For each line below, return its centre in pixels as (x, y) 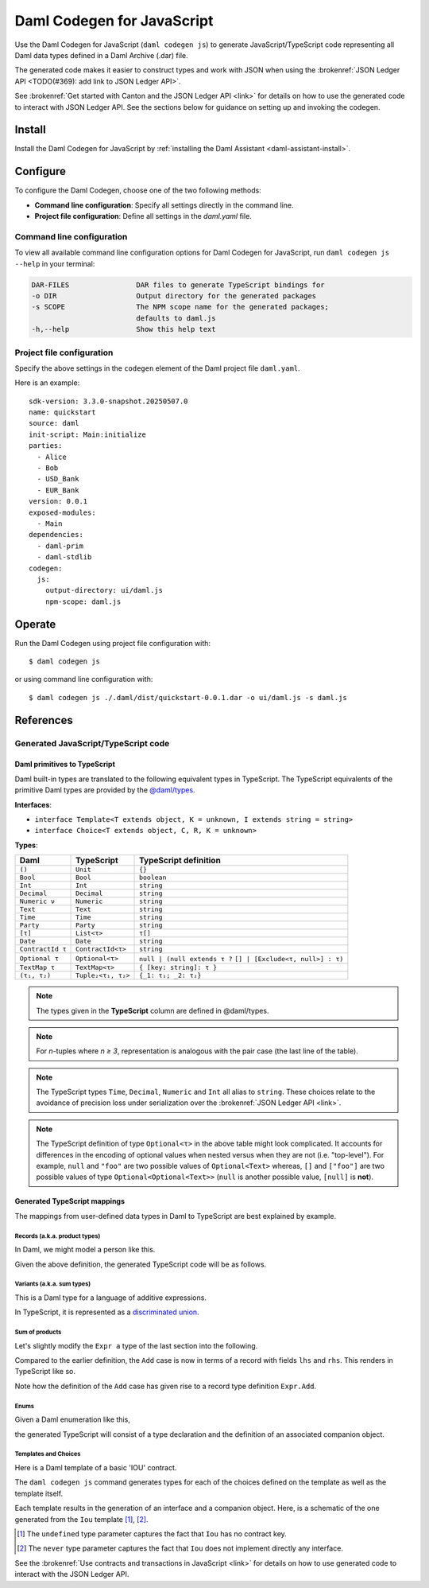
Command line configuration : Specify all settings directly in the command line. (164, 205)
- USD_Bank (58, 479)
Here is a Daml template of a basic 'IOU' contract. (96, 1468)
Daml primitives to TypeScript (65, 765)
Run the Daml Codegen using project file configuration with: (112, 643)
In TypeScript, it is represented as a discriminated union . (107, 1312)
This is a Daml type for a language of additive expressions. (110, 1298)
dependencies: (56, 535)
